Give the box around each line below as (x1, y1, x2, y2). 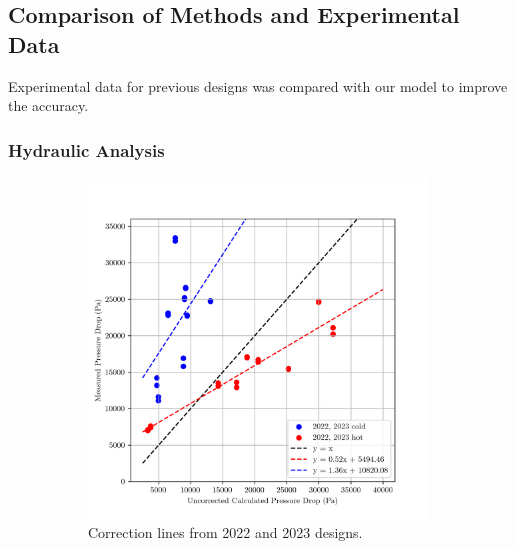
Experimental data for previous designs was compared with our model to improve (8, 75, 508, 96)
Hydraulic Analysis (8, 137, 165, 162)
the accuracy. (8, 95, 89, 116)
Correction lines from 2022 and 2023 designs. (88, 522, 363, 543)
